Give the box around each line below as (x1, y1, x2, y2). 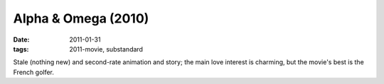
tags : (13, 44, 29, 53)
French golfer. (13, 68, 55, 76)
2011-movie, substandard (69, 44, 144, 53)
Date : (13, 35, 30, 44)
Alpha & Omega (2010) (13, 11, 149, 26)
